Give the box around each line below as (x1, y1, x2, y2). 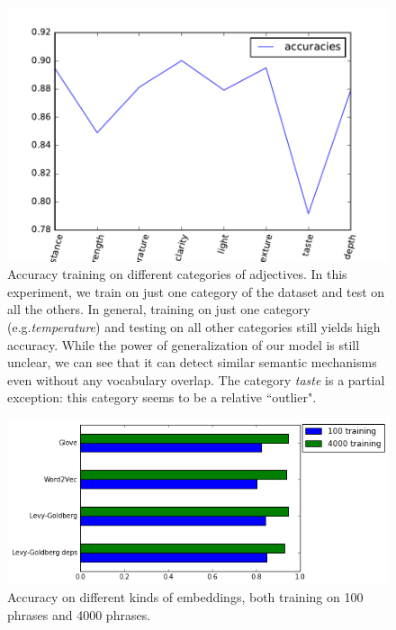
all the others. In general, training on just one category (7, 300, 310, 319)
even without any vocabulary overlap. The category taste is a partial (7, 370, 385, 389)
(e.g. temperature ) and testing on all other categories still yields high (7, 318, 381, 337)
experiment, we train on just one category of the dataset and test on (7, 282, 385, 301)
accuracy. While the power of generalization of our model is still (7, 335, 360, 354)
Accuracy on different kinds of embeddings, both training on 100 (7, 588, 364, 607)
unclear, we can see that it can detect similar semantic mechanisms (7, 353, 377, 372)
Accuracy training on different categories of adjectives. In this (7, 265, 347, 283)
